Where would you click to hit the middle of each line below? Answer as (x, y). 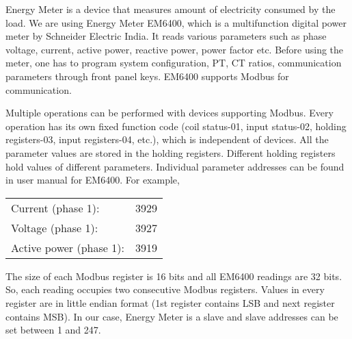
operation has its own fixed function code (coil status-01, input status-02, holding (176, 126)
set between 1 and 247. (53, 330)
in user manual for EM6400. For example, (93, 180)
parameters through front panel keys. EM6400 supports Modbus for (147, 76)
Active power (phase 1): (68, 247)
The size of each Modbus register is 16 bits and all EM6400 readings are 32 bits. (174, 276)
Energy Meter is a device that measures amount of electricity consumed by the (171, 9)
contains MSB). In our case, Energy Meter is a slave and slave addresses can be (172, 316)
